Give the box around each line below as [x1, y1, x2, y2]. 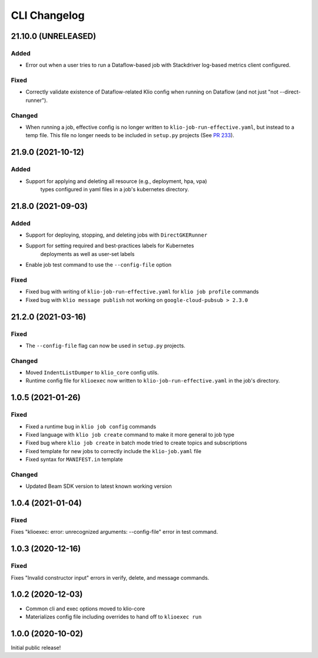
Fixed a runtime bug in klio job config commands [25, 423, 156, 430]
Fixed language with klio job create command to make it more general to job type [25, 431, 235, 438]
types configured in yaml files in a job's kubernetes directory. [40, 185, 190, 192]
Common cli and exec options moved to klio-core [25, 605, 145, 612]
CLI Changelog [11, 9, 85, 22]
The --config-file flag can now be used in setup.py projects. [25, 342, 185, 349]
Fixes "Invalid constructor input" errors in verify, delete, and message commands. [11, 574, 210, 581]
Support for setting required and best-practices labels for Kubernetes [25, 242, 194, 250]
